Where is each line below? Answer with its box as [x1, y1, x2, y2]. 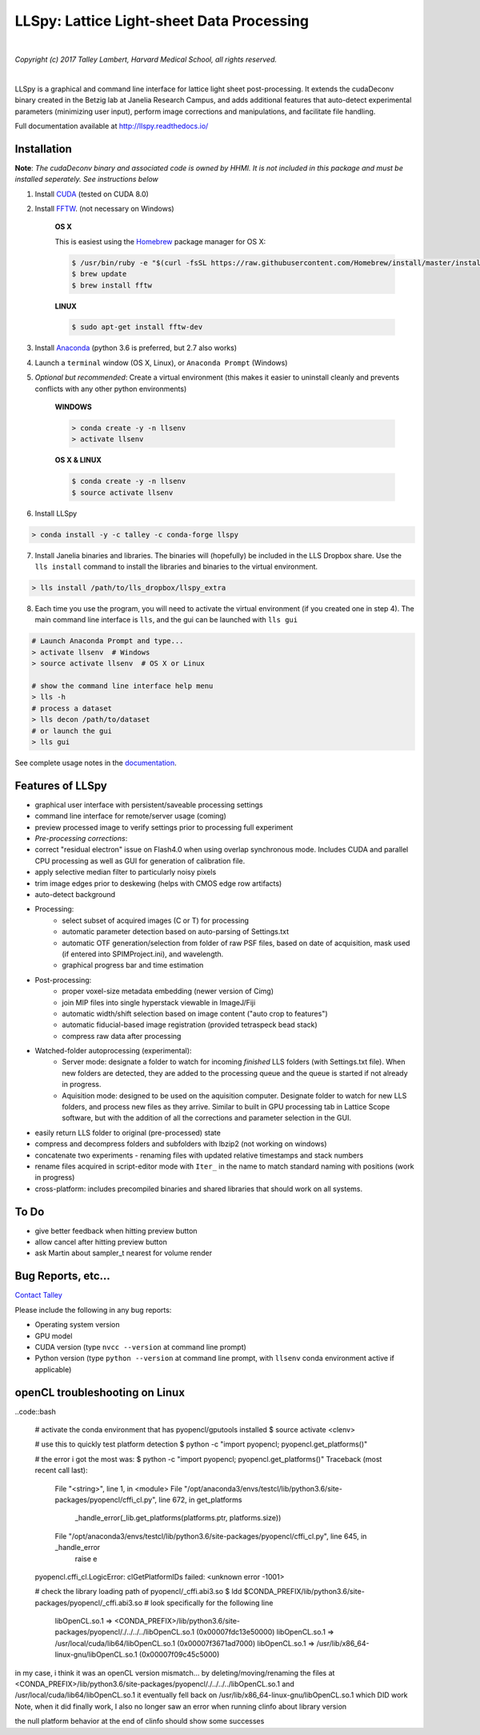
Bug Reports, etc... [14, 1270, 111, 1283]
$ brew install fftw [71, 280, 152, 290]
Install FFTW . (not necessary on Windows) [34, 203, 175, 213]
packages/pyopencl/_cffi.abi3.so [34, 1598, 143, 1608]
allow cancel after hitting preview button [34, 1238, 167, 1247]
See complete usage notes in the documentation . [14, 758, 178, 767]
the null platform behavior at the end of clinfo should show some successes [14, 1717, 265, 1726]
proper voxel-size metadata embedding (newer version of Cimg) [62, 986, 274, 996]
